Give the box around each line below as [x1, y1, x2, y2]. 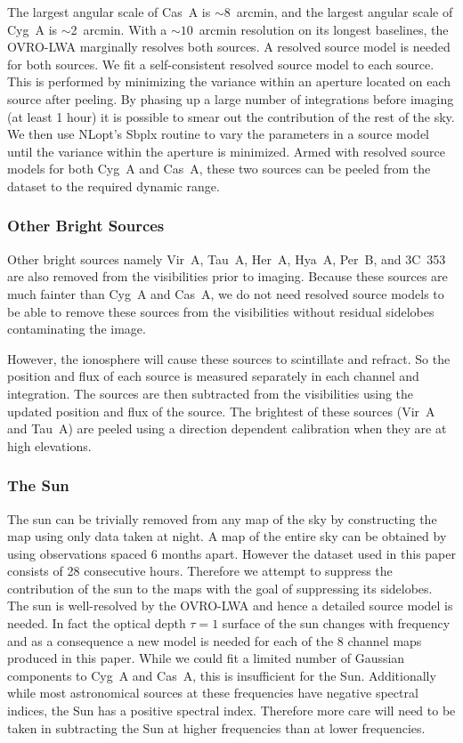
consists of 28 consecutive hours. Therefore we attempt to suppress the [7, 561, 393, 580]
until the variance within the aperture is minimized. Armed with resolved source [7, 141, 446, 160]
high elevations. [7, 436, 92, 455]
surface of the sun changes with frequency [222, 614, 451, 633]
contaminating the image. [7, 319, 146, 338]
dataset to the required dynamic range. [7, 176, 220, 195]
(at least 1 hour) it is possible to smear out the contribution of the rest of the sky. [7, 107, 455, 125]
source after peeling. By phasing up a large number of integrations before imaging [7, 89, 454, 108]
